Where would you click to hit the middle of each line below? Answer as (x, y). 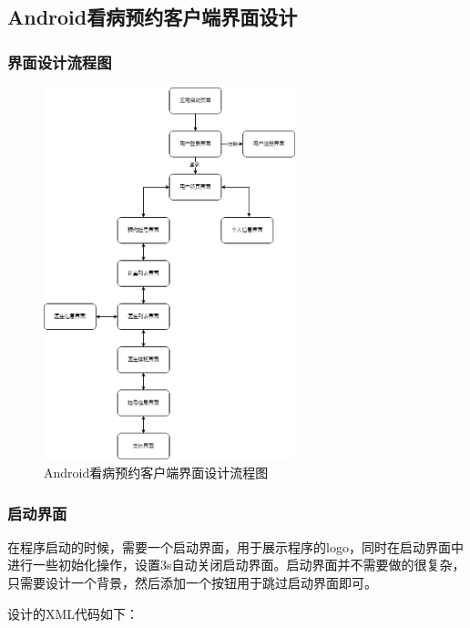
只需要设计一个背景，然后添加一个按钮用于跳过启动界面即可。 (192, 582)
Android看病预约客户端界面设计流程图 (156, 472)
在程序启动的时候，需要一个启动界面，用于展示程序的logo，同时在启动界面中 (235, 546)
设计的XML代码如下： (73, 613)
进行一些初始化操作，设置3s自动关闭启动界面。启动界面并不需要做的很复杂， (236, 565)
